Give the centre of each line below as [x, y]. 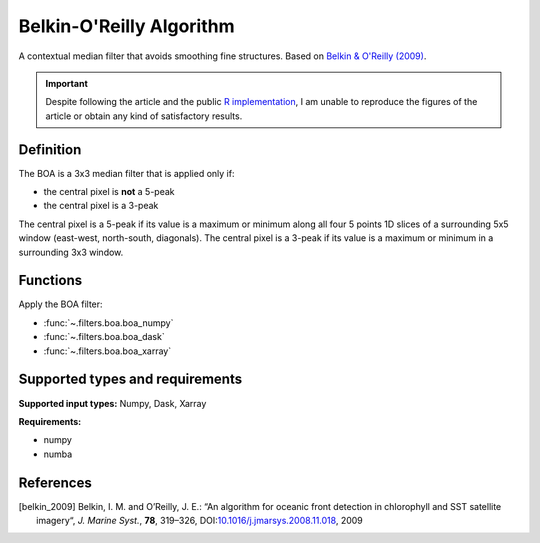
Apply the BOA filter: [61, 304]
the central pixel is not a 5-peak [109, 192]
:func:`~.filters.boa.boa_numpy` [108, 322]
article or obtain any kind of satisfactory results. [144, 116]
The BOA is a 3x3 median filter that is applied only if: [126, 173]
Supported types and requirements [130, 379]
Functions [50, 280]
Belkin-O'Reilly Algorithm [126, 26]
